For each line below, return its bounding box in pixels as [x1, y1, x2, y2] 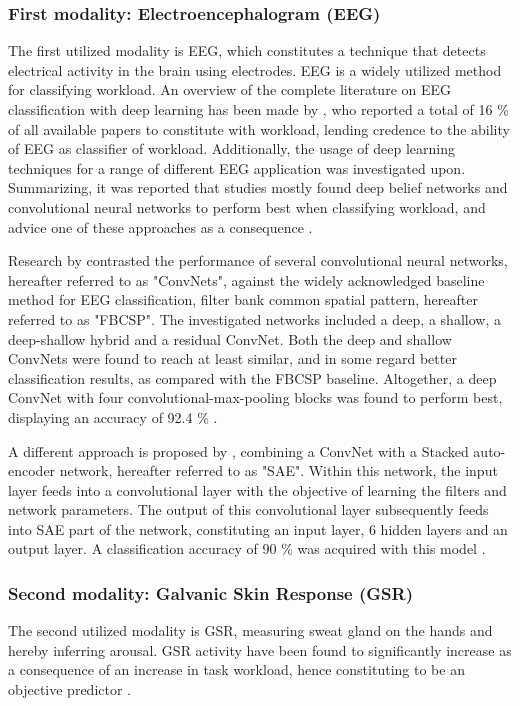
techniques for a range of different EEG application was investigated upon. [8, 157, 466, 178]
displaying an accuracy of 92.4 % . [8, 406, 218, 427]
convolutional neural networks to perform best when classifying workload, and [8, 196, 486, 217]
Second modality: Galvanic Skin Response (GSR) [8, 580, 413, 605]
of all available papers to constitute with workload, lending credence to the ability [8, 118, 510, 139]
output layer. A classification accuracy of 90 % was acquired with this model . [8, 538, 486, 559]
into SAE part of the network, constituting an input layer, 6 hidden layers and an [8, 518, 508, 539]
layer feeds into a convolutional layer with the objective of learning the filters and [8, 479, 507, 500]
